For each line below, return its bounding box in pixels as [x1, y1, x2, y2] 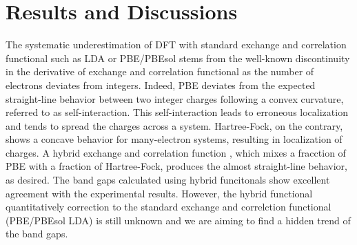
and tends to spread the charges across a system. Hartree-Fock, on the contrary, [6, 118, 343, 133]
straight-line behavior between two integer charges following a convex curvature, [6, 91, 344, 106]
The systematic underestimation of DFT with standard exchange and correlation [6, 37, 347, 52]
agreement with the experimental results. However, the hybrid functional [6, 186, 313, 200]
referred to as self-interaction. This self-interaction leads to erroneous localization [6, 105, 348, 119]
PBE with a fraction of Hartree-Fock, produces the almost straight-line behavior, [6, 159, 347, 173]
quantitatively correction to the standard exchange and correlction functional [6, 199, 331, 214]
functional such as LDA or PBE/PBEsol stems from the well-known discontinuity [6, 50, 350, 65]
